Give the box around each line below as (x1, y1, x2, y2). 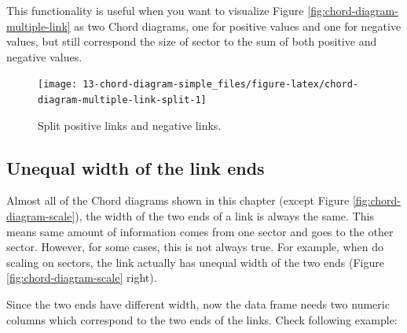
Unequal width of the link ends (6, 155, 265, 179)
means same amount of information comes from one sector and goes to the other (6, 223, 394, 239)
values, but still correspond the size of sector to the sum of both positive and (6, 33, 377, 50)
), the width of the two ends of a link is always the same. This (75, 208, 374, 224)
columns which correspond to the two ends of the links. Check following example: (6, 311, 398, 327)
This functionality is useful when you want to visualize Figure (6, 2, 304, 18)
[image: (38, 79, 78, 91)
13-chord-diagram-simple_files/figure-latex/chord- (82, 79, 359, 91)
